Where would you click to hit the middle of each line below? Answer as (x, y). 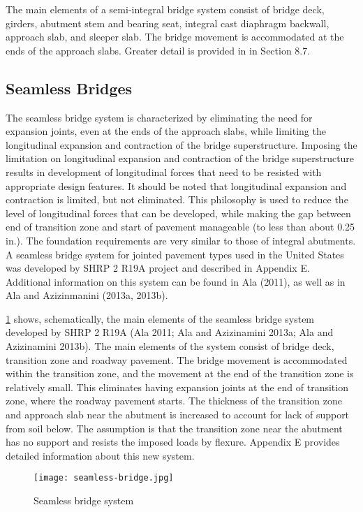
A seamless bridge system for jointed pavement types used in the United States (175, 254)
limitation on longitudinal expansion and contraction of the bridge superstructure (180, 158)
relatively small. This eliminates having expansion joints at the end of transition (177, 387)
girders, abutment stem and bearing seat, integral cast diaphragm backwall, (168, 23)
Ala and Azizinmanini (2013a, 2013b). (87, 295)
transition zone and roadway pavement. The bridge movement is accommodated (177, 359)
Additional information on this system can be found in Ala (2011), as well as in (176, 281)
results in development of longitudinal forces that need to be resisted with (164, 171)
